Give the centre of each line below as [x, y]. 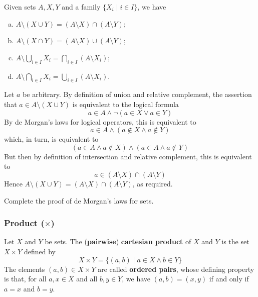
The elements [25, 269]
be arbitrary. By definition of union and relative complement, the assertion [137, 94]
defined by [40, 251]
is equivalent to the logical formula [125, 104]
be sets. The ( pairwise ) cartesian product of [118, 241]
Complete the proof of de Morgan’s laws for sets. [79, 200]
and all [87, 279]
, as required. [153, 183]
